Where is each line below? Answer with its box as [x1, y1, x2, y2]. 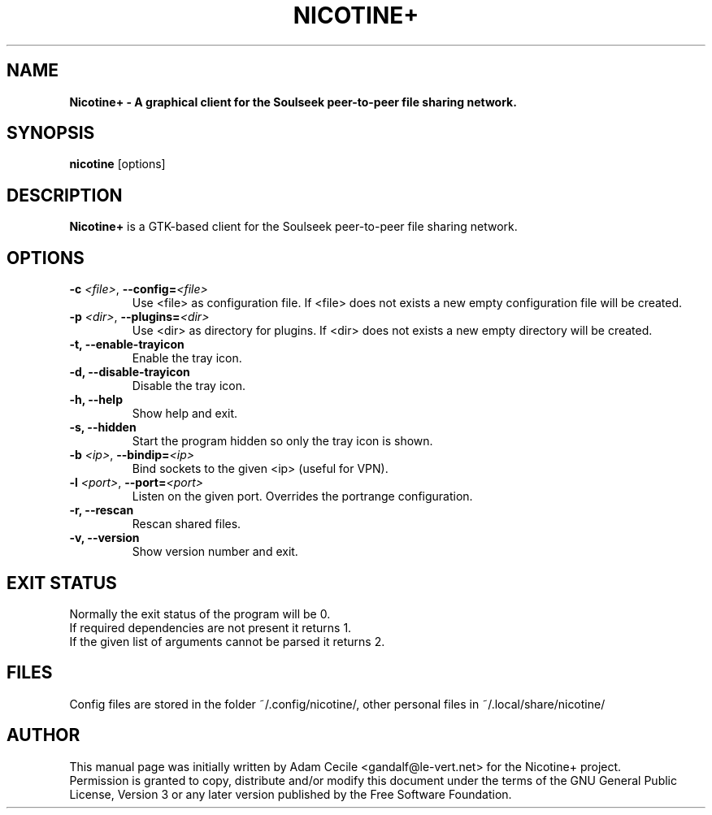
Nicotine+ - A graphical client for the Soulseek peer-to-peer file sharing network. [69, 94, 517, 109]
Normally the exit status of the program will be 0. [69, 606, 331, 621]
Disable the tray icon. [132, 379, 245, 393]
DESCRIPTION [7, 184, 123, 206]
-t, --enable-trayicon [69, 337, 185, 352]
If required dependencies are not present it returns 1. [69, 620, 352, 635]
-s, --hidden [69, 420, 137, 435]
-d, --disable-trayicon [69, 365, 190, 379]
